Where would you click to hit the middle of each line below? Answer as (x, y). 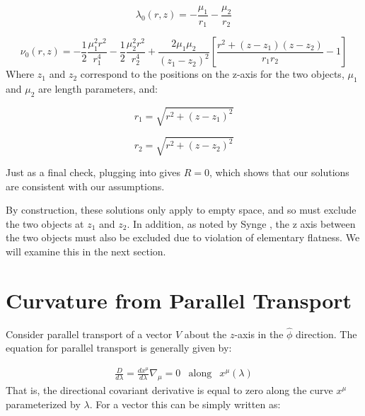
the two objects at (45, 223)
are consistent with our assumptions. (85, 186)
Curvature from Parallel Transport (179, 300)
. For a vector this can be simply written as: (185, 404)
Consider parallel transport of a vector (89, 334)
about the (205, 334)
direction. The (326, 334)
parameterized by (43, 404)
